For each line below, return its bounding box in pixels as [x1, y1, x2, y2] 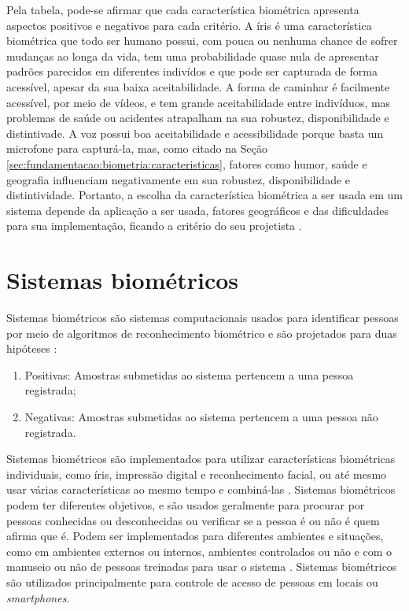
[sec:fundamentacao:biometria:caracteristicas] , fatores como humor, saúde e [6, 155, 367, 172]
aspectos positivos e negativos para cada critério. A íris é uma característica [6, 17, 372, 33]
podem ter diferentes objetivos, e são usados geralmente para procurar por [6, 496, 365, 513]
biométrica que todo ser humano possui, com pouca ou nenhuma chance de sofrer [6, 32, 398, 49]
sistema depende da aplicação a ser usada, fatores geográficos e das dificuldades [6, 202, 389, 218]
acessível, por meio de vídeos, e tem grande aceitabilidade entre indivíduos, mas [6, 94, 391, 110]
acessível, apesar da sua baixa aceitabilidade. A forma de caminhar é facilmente [6, 78, 390, 94]
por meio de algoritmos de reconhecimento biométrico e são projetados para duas [6, 324, 397, 341]
